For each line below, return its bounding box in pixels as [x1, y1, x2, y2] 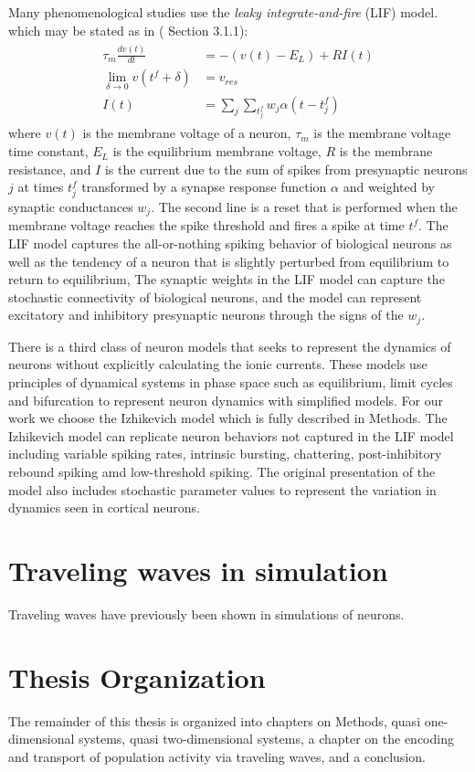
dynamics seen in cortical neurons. [8, 498, 200, 517]
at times [17, 177, 64, 196]
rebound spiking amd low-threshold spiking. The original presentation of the [8, 462, 436, 481]
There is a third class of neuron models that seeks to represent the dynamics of [8, 336, 451, 355]
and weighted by [343, 177, 435, 196]
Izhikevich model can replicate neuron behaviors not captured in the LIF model [8, 426, 454, 445]
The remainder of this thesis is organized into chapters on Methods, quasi [8, 711, 421, 730]
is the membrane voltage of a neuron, [82, 123, 291, 143]
